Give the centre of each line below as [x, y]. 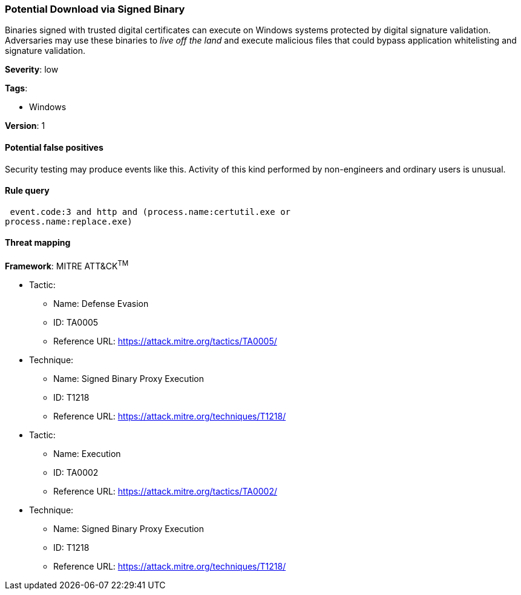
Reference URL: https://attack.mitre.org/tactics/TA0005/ [165, 341]
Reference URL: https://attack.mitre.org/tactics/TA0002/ [165, 491]
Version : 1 [25, 126]
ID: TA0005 [76, 322]
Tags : [16, 88]
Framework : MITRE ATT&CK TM [67, 265]
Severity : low [32, 70]
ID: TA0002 [76, 472]
